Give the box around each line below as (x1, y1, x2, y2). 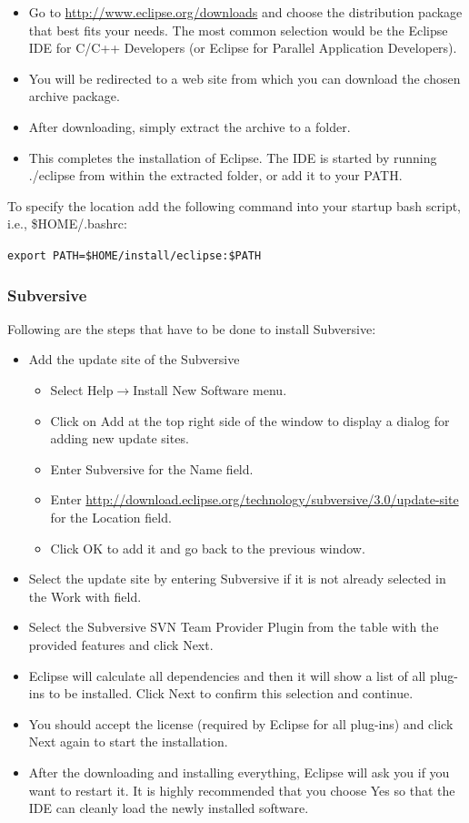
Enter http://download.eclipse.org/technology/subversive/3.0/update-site (50, 490, 459, 509)
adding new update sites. (50, 429, 189, 448)
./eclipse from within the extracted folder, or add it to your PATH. (28, 166, 403, 185)
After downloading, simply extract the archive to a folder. (28, 117, 351, 136)
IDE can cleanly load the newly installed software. (28, 798, 309, 818)
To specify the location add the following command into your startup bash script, (7, 196, 462, 215)
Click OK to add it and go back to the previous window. (50, 538, 365, 557)
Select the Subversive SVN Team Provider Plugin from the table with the (28, 617, 439, 636)
